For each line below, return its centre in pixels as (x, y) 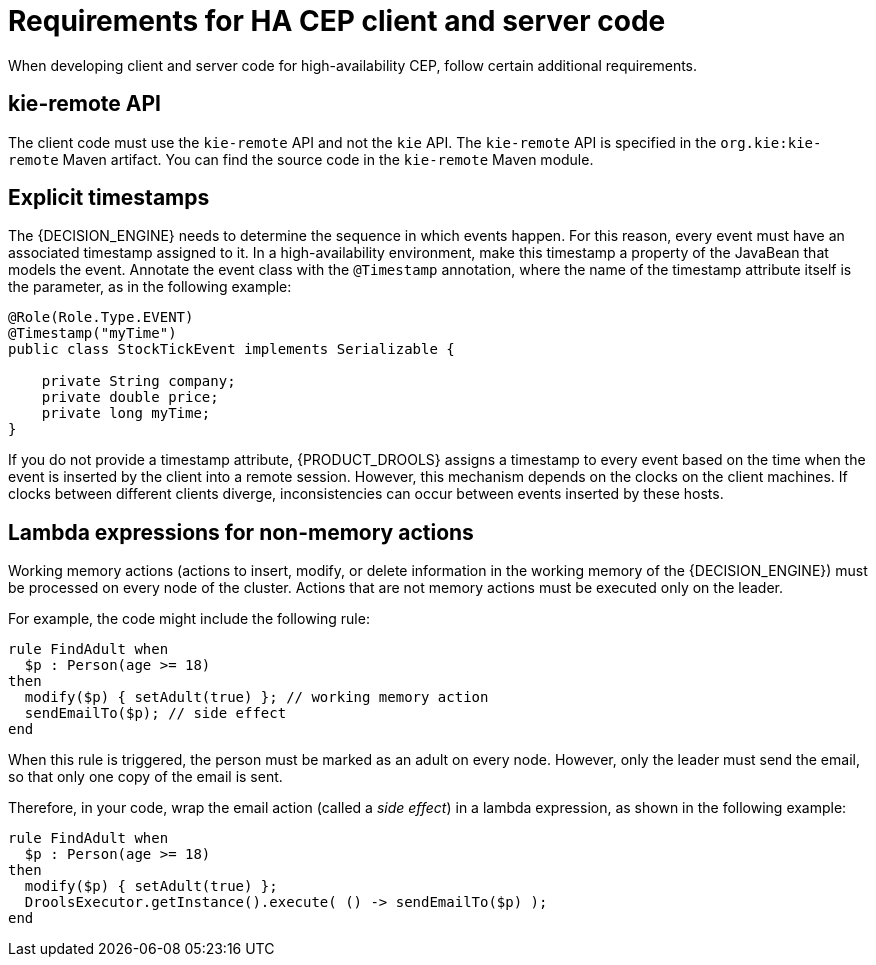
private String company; (138, 381)
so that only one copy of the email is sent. (145, 777)
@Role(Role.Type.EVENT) (101, 317)
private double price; (130, 397)
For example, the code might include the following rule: (189, 619)
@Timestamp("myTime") (92, 333)
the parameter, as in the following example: (150, 287)
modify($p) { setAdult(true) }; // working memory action (256, 697)
